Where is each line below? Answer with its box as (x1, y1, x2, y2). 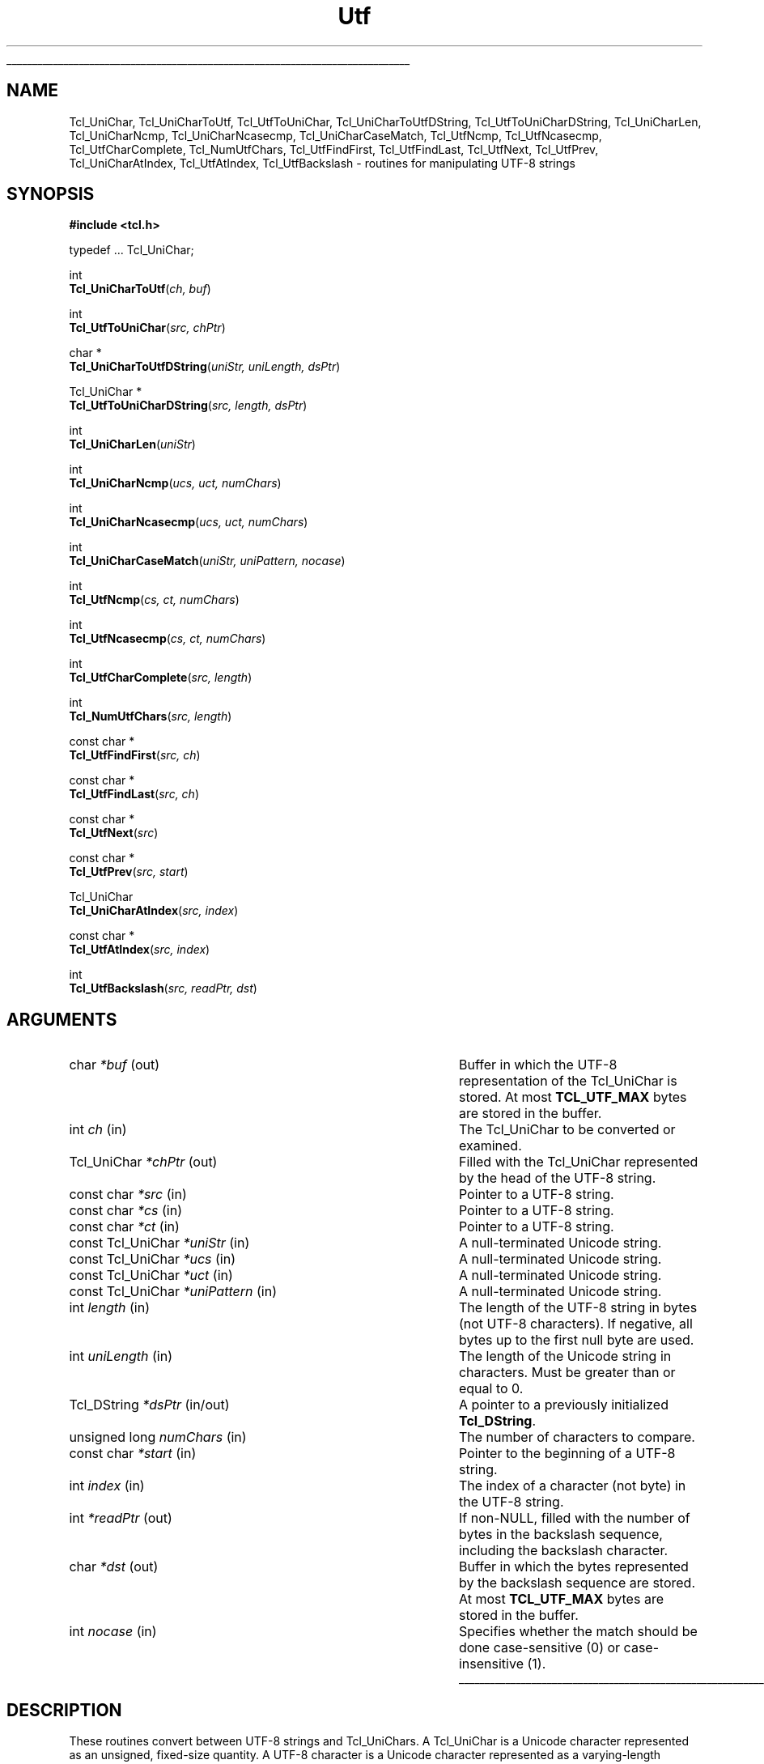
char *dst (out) (69, 1558, 159, 1575)
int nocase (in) (69, 1623, 157, 1640)
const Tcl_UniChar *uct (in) (69, 1267, 233, 1284)
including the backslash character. (458, 1542, 668, 1559)
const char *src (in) (69, 1186, 187, 1203)
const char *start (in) (69, 1445, 197, 1462)
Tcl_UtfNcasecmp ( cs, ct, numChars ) (69, 631, 266, 646)
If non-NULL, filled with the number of (458, 1510, 690, 1527)
